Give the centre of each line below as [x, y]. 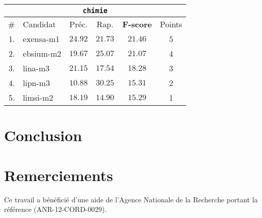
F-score [137, 24]
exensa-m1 [41, 39]
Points [171, 24]
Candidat [39, 24]
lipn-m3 [36, 83]
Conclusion [43, 135]
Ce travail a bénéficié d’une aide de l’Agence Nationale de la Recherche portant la [131, 199]
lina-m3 [36, 68]
